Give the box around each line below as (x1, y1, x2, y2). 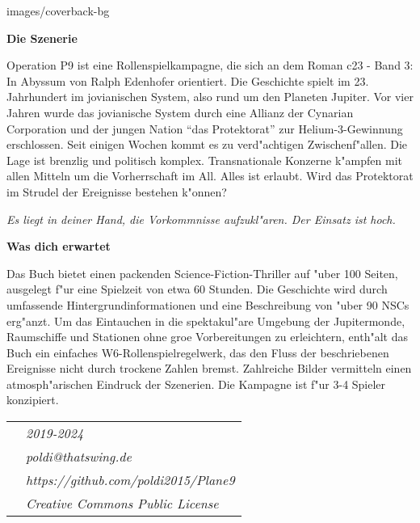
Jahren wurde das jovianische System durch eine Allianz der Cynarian (6, 103, 354, 120)
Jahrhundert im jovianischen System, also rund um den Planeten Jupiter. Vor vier (6, 88, 414, 105)
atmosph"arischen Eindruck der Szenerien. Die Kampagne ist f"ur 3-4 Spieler (6, 375, 386, 392)
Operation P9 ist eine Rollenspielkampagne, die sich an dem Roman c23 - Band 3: (6, 57, 414, 74)
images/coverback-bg (6, 2, 110, 19)
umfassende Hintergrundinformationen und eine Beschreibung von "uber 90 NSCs (6, 296, 409, 313)
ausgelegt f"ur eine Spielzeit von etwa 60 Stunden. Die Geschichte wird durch (6, 280, 388, 297)
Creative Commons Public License (26, 494, 219, 513)
